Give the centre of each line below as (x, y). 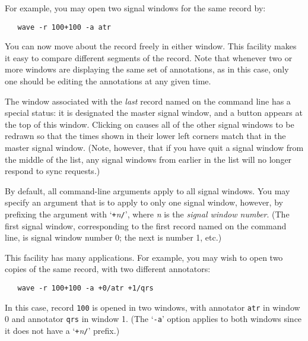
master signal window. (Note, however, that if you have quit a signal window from (154, 147)
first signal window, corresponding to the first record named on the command (146, 225)
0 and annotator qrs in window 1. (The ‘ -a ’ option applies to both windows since (153, 319)
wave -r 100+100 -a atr (64, 27)
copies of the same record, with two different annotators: (108, 269)
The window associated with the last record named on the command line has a (148, 101)
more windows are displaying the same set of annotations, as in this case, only (147, 69)
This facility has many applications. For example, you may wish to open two (144, 257)
